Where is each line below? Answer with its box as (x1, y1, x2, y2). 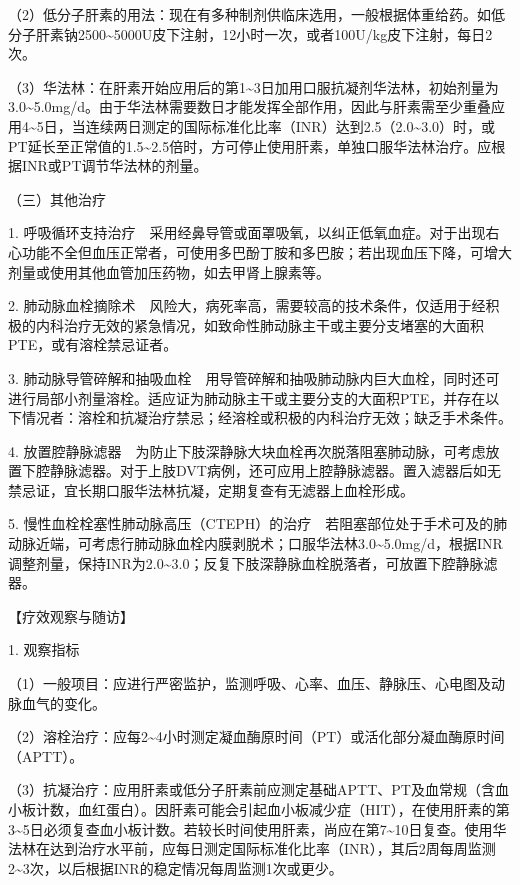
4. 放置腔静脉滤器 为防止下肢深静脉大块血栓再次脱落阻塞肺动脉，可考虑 (8, 440, 486, 461)
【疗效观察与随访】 (8, 605, 134, 626)
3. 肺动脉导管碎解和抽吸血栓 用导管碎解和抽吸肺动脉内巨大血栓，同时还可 (8, 367, 500, 388)
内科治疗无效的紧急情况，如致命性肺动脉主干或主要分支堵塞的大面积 (35, 314, 484, 335)
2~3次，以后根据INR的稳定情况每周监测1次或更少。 (8, 857, 343, 878)
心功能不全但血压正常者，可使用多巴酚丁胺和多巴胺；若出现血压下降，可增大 (8, 241, 512, 262)
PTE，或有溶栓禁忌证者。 (8, 334, 178, 355)
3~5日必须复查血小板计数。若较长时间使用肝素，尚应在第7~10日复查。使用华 (8, 818, 507, 839)
